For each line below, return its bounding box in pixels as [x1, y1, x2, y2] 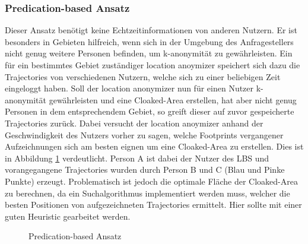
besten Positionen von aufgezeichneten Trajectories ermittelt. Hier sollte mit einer [5, 198, 302, 211]
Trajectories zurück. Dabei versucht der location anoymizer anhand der [5, 116, 263, 129]
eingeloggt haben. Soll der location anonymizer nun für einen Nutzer [5, 82, 254, 94]
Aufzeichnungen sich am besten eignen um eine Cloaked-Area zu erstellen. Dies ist [5, 140, 304, 153]
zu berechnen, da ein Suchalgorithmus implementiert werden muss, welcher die [5, 186, 290, 199]
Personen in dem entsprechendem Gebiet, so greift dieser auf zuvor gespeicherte [5, 105, 294, 118]
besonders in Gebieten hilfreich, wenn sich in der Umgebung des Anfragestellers [5, 35, 294, 47]
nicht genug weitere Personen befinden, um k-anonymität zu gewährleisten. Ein [5, 47, 293, 59]
